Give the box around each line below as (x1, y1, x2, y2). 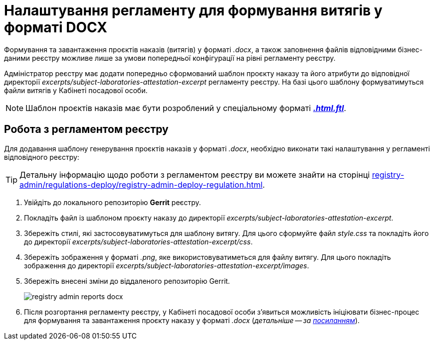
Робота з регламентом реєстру (4, 123, 169, 136)
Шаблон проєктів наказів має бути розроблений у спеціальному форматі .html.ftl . (25, 103, 346, 113)
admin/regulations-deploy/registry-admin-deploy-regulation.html (19, 179, 263, 190)
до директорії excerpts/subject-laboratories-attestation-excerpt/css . (24, 237, 253, 246)
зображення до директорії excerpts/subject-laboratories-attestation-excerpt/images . (24, 261, 309, 270)
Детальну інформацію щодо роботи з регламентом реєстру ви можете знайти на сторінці (19, 169, 370, 180)
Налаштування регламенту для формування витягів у (4, 2, 383, 19)
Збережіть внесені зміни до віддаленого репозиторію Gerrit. (24, 276, 230, 285)
